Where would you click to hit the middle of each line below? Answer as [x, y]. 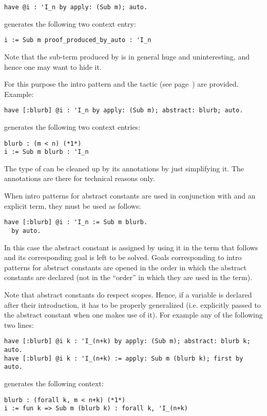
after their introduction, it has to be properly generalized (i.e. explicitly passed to [132, 304]
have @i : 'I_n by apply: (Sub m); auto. [76, 7]
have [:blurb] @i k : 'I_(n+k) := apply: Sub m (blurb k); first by [124, 358]
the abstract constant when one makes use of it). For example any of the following [133, 315]
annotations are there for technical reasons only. [80, 178]
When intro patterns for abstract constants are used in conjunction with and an [130, 196]
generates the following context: [54, 383]
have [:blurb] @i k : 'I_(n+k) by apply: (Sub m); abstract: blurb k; [127, 341]
